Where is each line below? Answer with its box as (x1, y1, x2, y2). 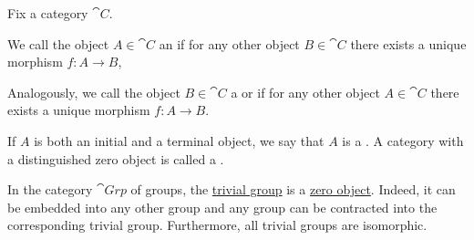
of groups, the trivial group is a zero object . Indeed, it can (130, 180, 456, 199)
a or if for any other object (231, 82, 380, 101)
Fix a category (7, 4, 88, 22)
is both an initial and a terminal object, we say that (34, 130, 325, 150)
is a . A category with (342, 130, 464, 150)
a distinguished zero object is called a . (7, 149, 224, 168)
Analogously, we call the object (7, 82, 180, 101)
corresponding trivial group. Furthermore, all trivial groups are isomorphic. (7, 215, 428, 235)
